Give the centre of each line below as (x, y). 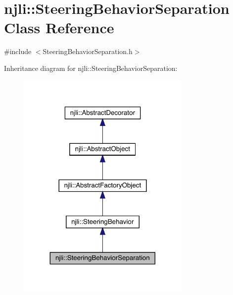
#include (18, 51)
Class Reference (59, 28)
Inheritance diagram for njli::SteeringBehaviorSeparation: (91, 68)
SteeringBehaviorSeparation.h (88, 51)
